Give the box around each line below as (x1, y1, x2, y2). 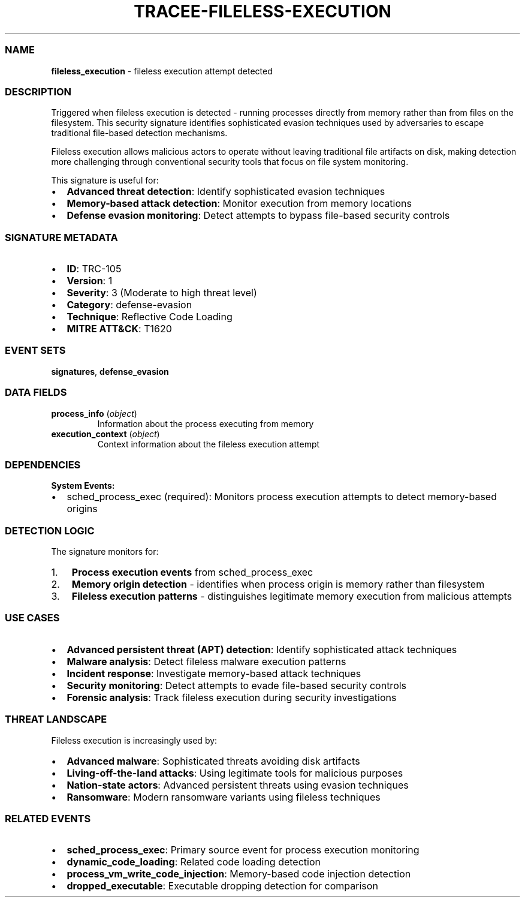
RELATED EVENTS (5, 812, 91, 825)
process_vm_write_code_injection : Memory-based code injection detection (67, 868, 411, 880)
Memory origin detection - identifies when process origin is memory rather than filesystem (71, 578, 485, 590)
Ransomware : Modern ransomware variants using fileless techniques (67, 790, 381, 803)
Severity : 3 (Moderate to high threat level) (67, 287, 257, 299)
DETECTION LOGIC (5, 524, 95, 537)
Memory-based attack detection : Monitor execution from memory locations (67, 197, 412, 210)
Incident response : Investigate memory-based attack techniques (67, 667, 361, 679)
